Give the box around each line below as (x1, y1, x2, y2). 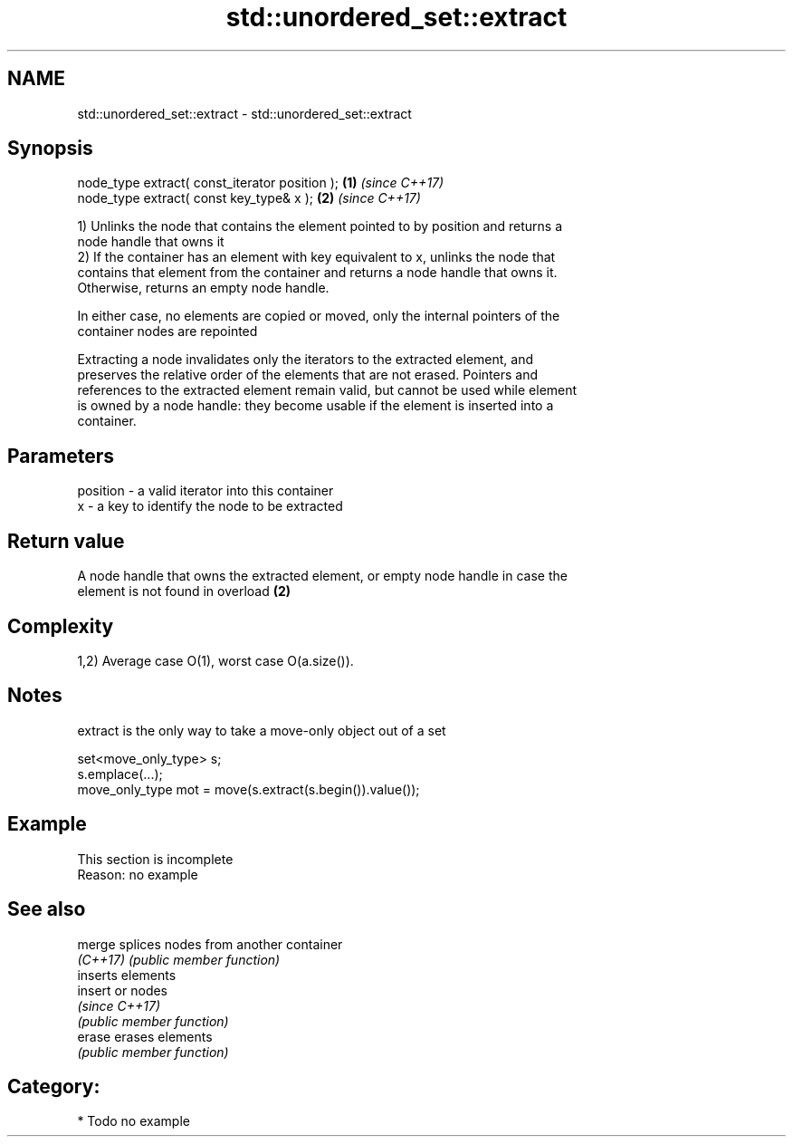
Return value (7, 529, 125, 553)
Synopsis (7, 137, 93, 160)
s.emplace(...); (77, 765, 163, 782)
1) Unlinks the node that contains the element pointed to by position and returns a (77, 218, 563, 235)
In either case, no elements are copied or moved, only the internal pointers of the (77, 308, 560, 324)
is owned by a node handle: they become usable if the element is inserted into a (77, 398, 554, 414)
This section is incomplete (77, 851, 234, 867)
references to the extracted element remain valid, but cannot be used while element (77, 382, 578, 399)
